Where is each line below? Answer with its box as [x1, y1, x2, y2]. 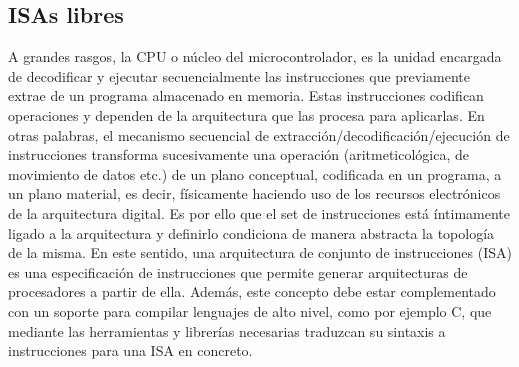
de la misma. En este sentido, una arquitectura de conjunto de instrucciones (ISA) [8, 242, 512, 263]
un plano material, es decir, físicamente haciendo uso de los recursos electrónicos [8, 183, 501, 204]
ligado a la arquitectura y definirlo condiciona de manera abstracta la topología [8, 222, 495, 243]
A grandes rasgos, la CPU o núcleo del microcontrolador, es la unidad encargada [8, 46, 502, 67]
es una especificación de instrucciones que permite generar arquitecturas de [8, 261, 468, 282]
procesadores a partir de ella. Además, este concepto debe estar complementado [8, 281, 496, 302]
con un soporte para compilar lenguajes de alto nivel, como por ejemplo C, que [8, 300, 492, 321]
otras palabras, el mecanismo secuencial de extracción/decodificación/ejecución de [8, 124, 510, 145]
